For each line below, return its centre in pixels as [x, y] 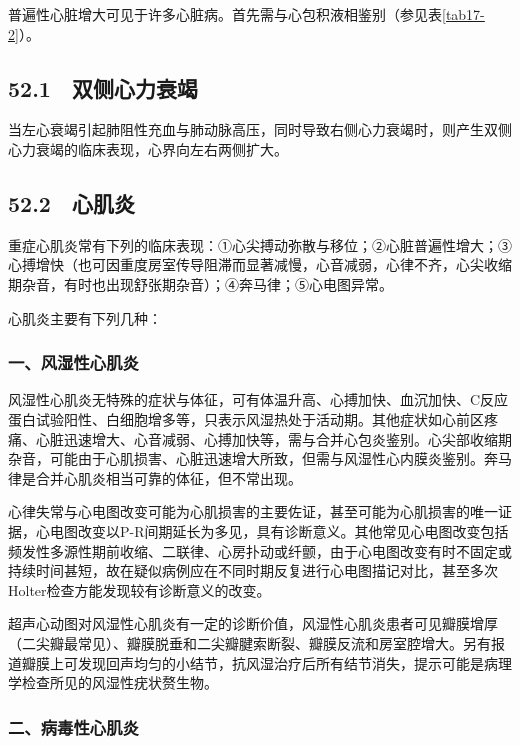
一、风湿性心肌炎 [73, 362]
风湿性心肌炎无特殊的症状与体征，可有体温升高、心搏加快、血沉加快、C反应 [258, 399]
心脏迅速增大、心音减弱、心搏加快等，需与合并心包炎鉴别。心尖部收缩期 [273, 438]
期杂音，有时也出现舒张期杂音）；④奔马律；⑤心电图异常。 [200, 283]
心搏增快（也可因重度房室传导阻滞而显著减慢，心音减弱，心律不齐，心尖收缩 [260, 264]
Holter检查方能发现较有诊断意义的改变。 [139, 589]
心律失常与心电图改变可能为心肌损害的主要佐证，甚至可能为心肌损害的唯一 [253, 511]
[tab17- [463, 14]
